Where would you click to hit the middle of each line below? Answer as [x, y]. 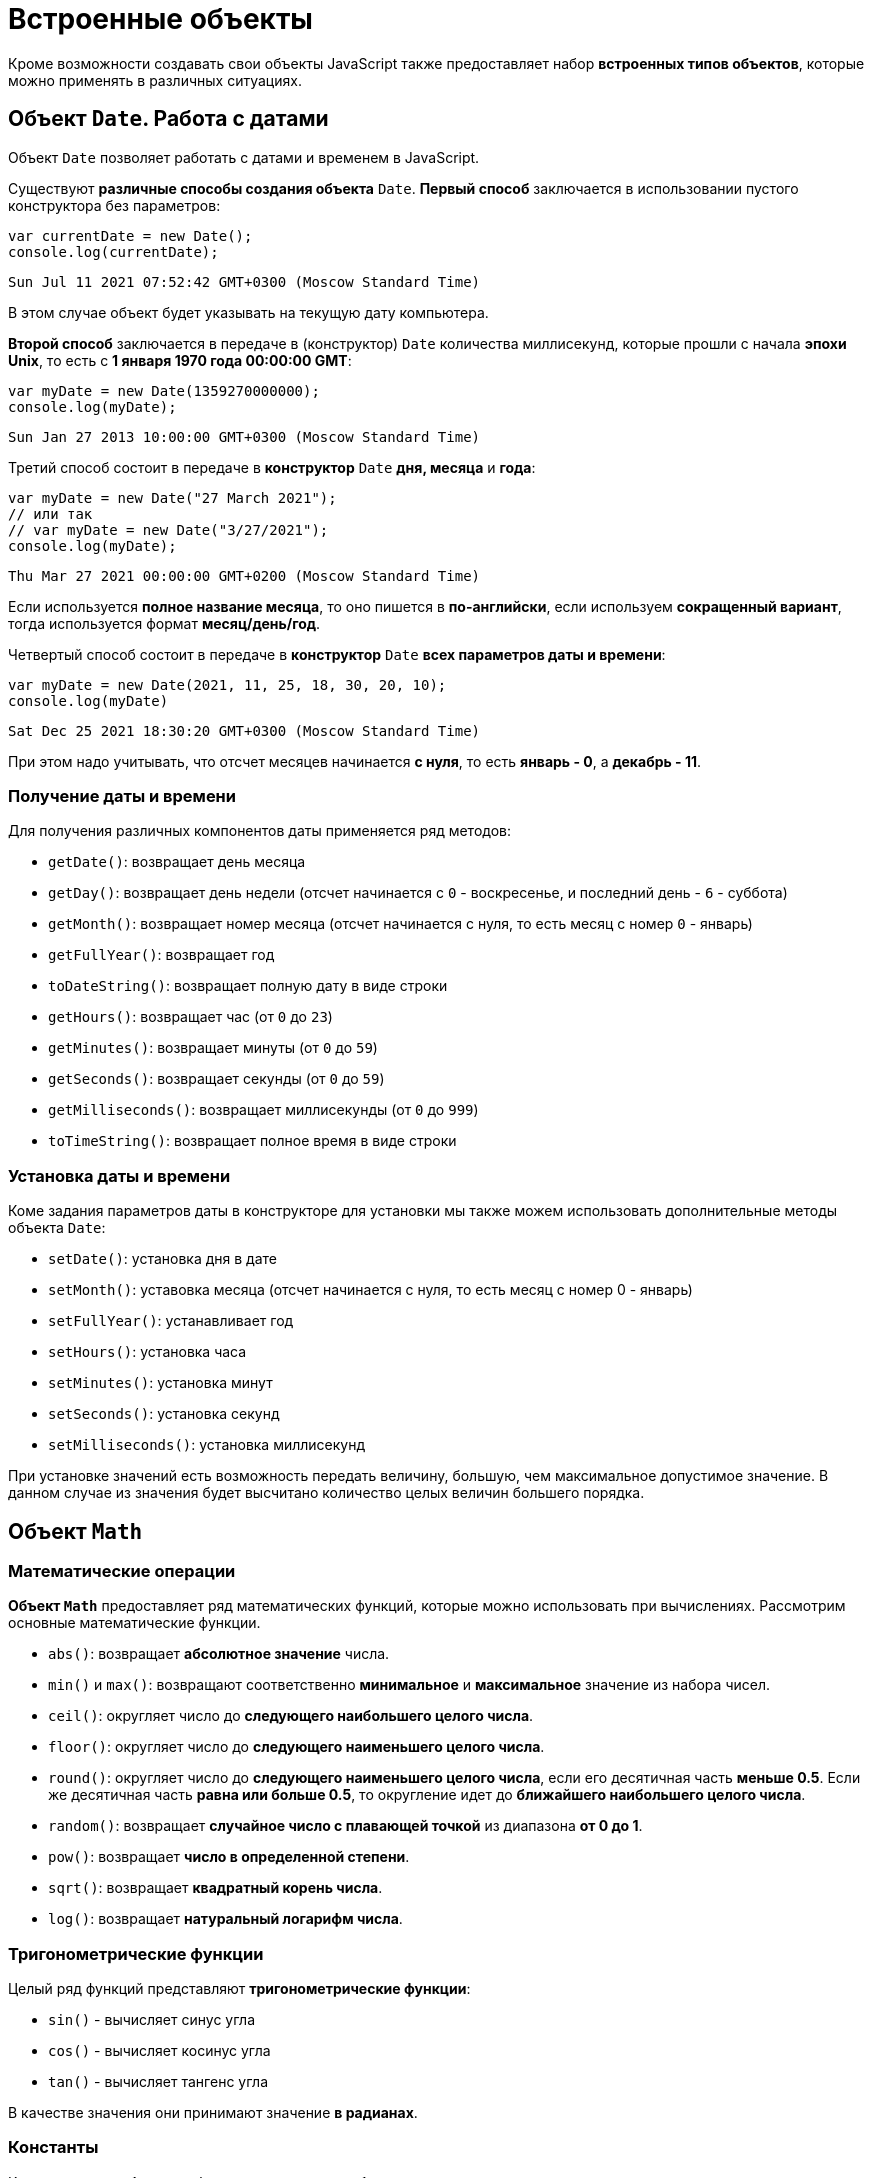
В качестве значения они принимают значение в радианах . [213, 2113]
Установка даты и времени [119, 1175]
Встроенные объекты [160, 19]
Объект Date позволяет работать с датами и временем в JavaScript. [244, 157]
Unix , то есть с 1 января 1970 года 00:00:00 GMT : [180, 360]
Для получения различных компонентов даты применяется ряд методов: [260, 831]
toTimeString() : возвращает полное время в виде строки [252, 1141]
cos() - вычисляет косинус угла [159, 2051]
